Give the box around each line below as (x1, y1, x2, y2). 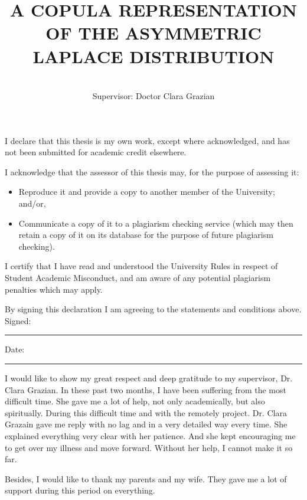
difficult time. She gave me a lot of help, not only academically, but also (5, 395, 265, 407)
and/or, (18, 197, 46, 210)
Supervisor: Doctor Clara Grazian (92, 90, 215, 102)
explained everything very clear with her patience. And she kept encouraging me (5, 429, 296, 442)
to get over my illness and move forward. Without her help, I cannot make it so (5, 441, 293, 453)
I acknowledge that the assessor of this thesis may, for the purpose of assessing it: (5, 165, 299, 178)
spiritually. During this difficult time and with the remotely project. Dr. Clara (5, 406, 288, 419)
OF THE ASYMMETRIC (45, 21, 262, 45)
